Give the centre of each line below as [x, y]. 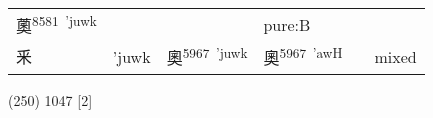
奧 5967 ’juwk [207, 56]
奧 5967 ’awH [303, 56]
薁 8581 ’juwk [56, 24]
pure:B [287, 24]
